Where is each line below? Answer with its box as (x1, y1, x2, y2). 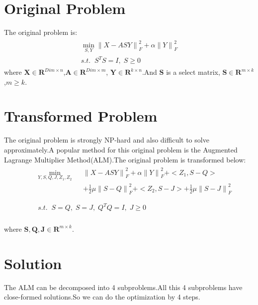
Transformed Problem (4, 106, 158, 126)
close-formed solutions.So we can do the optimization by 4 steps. (4, 292, 200, 302)
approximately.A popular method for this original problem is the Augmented (4, 144, 238, 154)
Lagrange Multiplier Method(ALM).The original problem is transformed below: (4, 154, 246, 164)
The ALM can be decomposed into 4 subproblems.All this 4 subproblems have (4, 282, 243, 292)
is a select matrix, (166, 67, 220, 77)
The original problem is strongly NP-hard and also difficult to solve (4, 135, 209, 145)
